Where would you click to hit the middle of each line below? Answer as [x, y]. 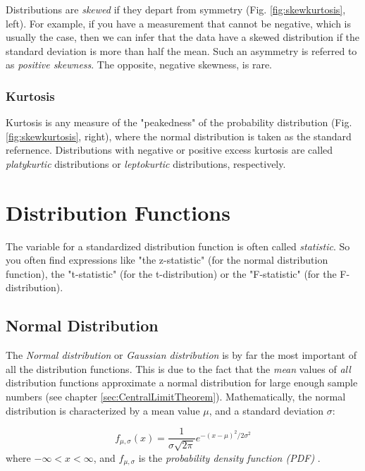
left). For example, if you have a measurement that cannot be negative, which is [179, 23]
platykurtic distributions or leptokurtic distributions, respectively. [146, 163]
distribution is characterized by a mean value [103, 410]
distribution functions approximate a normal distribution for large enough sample [182, 383]
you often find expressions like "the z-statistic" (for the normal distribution [167, 260]
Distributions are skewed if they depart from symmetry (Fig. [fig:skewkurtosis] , [176, 9]
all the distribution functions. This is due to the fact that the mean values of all [178, 368]
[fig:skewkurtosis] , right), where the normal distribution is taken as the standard [179, 136]
